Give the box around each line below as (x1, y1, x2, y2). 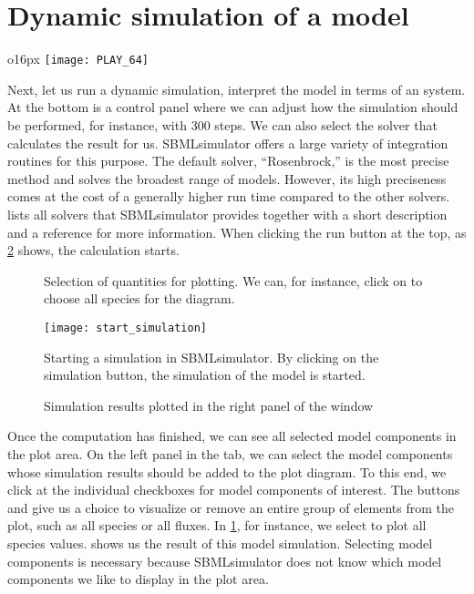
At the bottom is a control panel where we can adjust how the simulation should (7, 97, 459, 117)
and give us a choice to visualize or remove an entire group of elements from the (7, 497, 454, 517)
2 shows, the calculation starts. (7, 241, 180, 260)
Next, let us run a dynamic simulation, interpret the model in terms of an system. (7, 79, 466, 98)
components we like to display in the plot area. (7, 569, 269, 589)
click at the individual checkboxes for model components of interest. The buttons (7, 480, 460, 499)
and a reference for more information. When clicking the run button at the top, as (7, 222, 467, 241)
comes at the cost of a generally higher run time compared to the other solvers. (7, 187, 450, 206)
